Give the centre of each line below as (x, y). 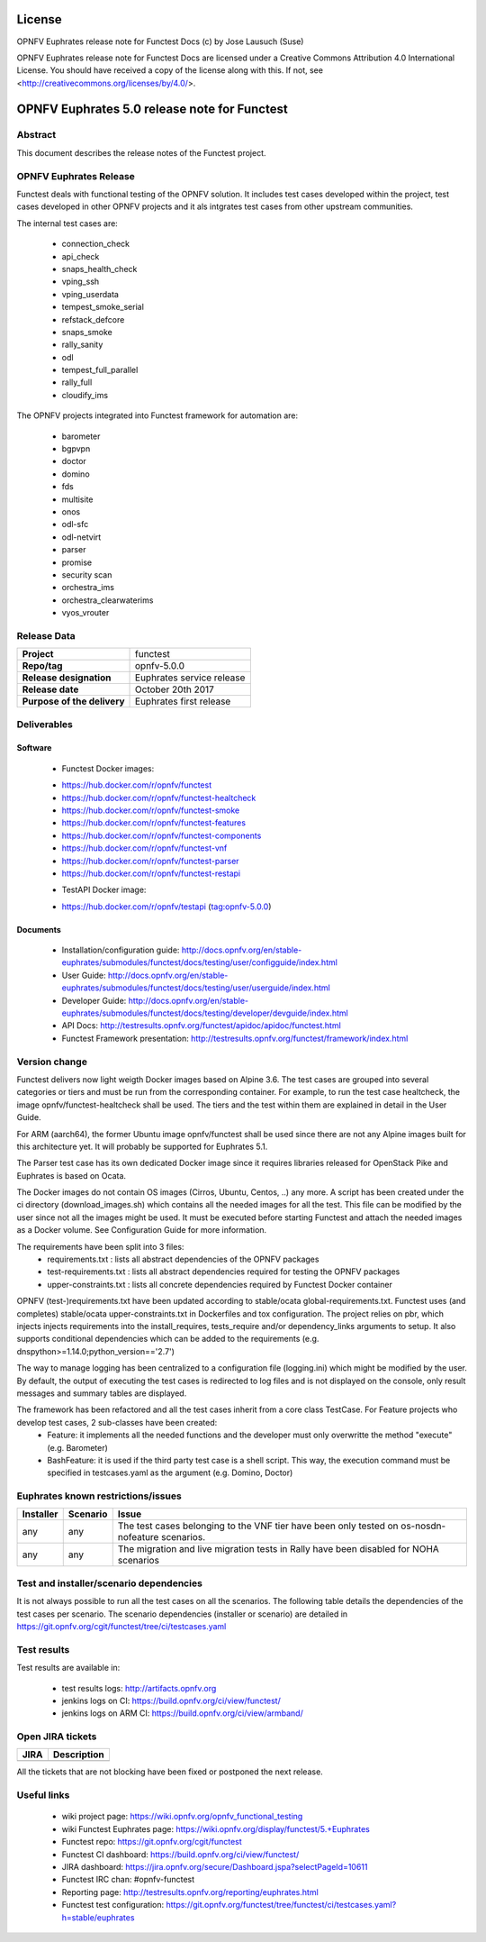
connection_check (96, 244)
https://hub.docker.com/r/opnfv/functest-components (162, 835)
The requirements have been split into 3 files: (100, 1246)
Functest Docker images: (108, 768)
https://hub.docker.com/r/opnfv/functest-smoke (151, 810)
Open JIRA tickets (57, 1737)
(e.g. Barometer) (77, 1447)
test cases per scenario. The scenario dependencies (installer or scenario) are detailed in (182, 1614)
